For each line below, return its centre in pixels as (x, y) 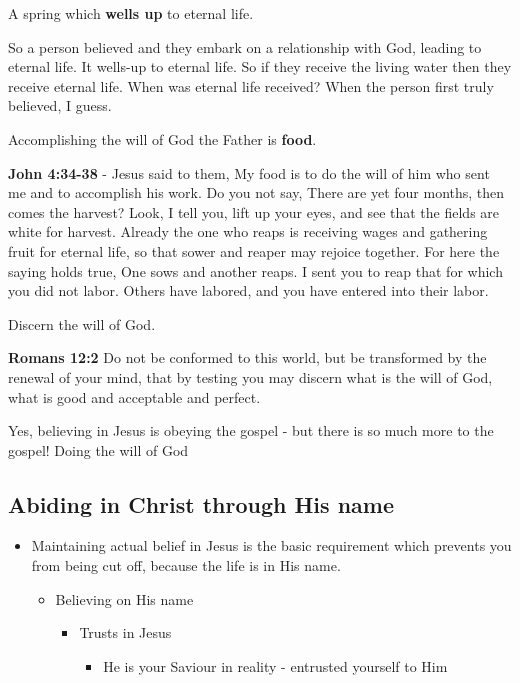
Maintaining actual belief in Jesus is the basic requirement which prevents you (271, 545)
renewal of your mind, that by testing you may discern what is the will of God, (250, 376)
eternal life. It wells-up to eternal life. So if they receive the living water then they (260, 66)
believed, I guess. (60, 105)
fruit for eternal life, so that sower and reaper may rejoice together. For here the (254, 250)
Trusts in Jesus (125, 632)
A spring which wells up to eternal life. (131, 13)
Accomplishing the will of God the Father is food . (162, 138)
